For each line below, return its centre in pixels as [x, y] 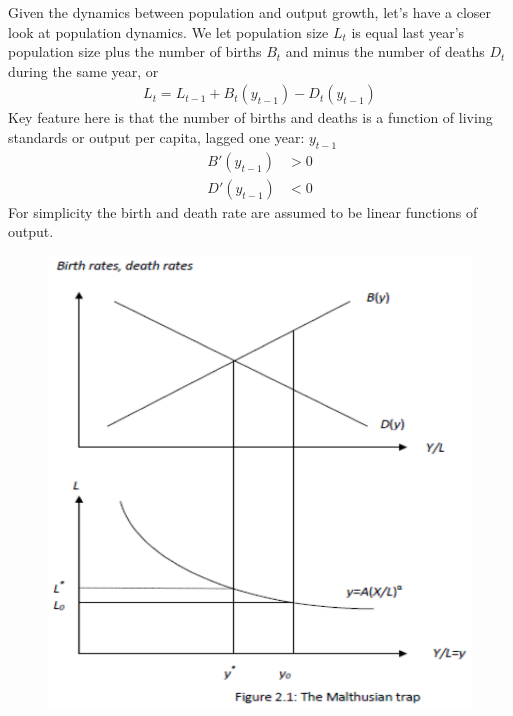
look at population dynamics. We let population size [168, 31]
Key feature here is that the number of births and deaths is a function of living [250, 117]
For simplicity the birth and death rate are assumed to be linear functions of [243, 211]
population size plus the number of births [135, 51]
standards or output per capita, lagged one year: [156, 137]
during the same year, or [83, 70]
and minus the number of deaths [385, 51]
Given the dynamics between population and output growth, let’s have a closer [250, 12]
